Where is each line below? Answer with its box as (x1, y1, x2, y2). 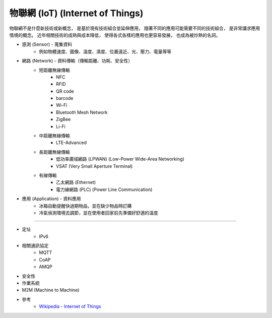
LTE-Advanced (56, 140, 87, 146)
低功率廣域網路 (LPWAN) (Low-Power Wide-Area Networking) (56, 156, 185, 162)
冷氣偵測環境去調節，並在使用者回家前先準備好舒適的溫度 (39, 210, 158, 216)
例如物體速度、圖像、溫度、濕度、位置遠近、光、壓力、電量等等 (39, 48, 171, 54)
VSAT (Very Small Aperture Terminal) (56, 163, 133, 169)
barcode (56, 95, 74, 101)
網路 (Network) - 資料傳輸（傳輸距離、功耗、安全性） (22, 58, 133, 64)
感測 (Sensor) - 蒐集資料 (22, 41, 73, 47)
